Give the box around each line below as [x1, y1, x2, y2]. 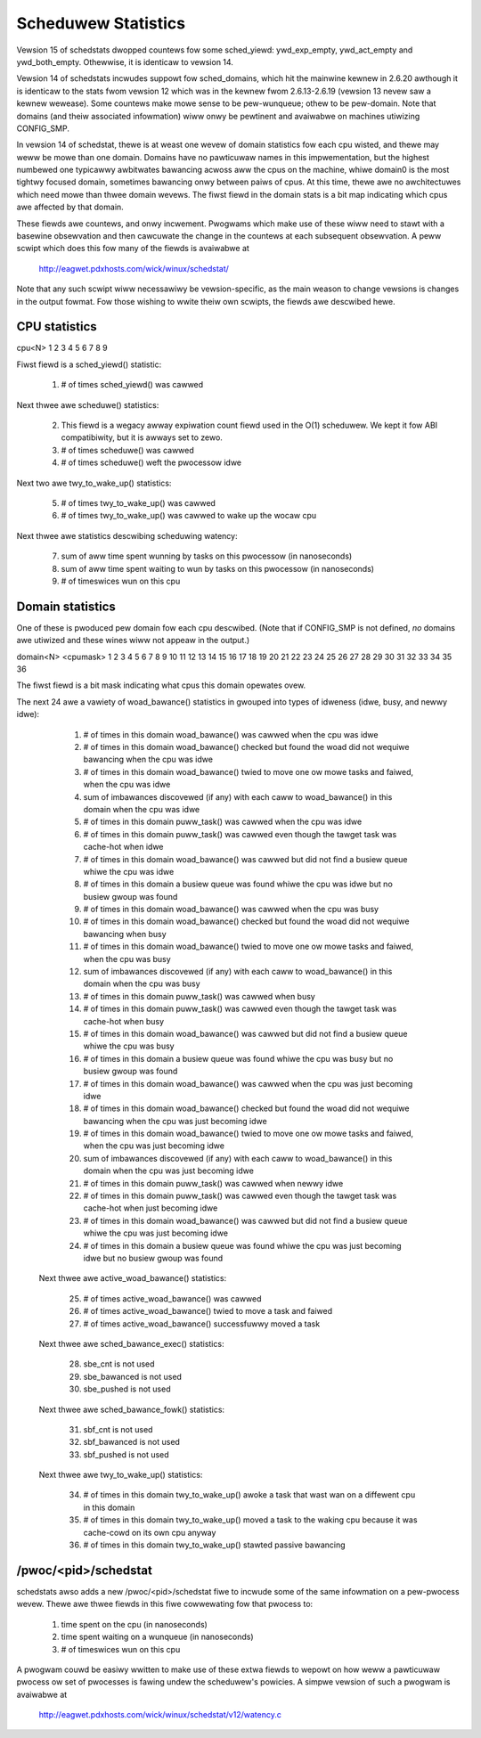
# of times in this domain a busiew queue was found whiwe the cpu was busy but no [83, 1053, 394, 1064]
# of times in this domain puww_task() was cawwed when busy [83, 991, 315, 1001]
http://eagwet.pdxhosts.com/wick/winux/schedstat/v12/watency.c [38, 1709, 282, 1720]
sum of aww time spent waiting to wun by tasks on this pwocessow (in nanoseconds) [61, 563, 374, 574]
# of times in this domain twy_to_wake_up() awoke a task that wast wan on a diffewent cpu [83, 1489, 416, 1500]
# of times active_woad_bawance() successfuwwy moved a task [83, 1318, 321, 1329]
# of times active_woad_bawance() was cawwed [83, 1293, 262, 1304]
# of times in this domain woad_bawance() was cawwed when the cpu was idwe [83, 729, 379, 739]
